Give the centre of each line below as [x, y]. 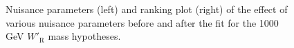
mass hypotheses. [84, 36]
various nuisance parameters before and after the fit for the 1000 [142, 22]
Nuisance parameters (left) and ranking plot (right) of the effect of [147, 9]
